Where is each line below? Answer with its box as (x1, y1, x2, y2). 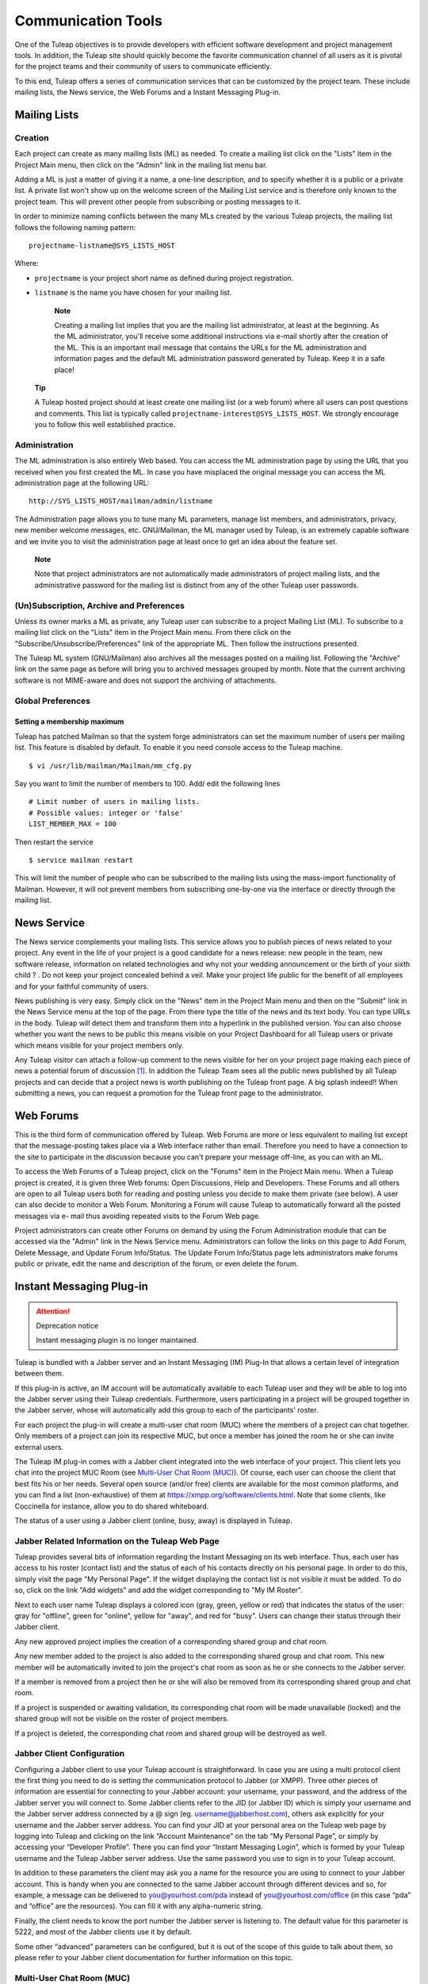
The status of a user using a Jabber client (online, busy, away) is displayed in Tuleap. (14, 1516, 292, 1525)
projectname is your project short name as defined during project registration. (34, 273, 294, 283)
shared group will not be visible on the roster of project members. (14, 1714, 229, 1724)
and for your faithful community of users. (14, 981, 149, 991)
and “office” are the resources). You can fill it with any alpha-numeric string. (14, 1901, 263, 1911)
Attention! (36, 1306, 71, 1316)
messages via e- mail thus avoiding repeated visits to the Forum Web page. (14, 1211, 261, 1221)
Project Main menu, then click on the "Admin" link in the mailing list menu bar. (14, 160, 268, 170)
